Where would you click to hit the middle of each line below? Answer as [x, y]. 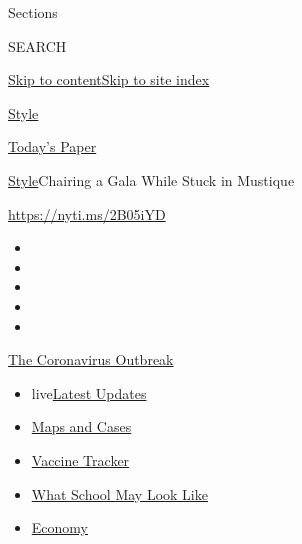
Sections [33, 12]
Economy [59, 527]
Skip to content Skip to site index [109, 79]
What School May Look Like [119, 493]
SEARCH [37, 45]
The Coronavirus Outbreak [91, 359]
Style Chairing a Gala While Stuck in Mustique [151, 179]
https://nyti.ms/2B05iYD [87, 213]
